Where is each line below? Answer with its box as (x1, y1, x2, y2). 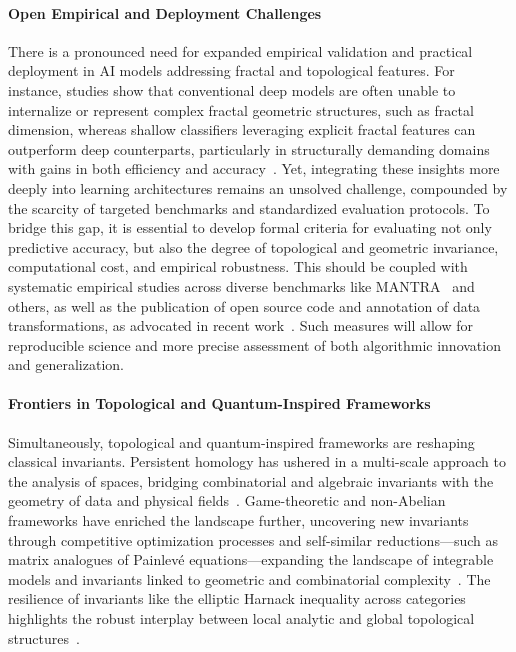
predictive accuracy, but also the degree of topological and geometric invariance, (8, 236, 499, 257)
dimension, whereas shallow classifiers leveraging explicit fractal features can (8, 119, 476, 140)
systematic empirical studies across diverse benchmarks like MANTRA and (8, 275, 475, 296)
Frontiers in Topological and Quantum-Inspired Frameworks (8, 393, 431, 414)
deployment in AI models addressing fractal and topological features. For (8, 60, 455, 81)
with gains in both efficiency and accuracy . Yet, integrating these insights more (8, 158, 500, 179)
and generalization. (8, 354, 124, 375)
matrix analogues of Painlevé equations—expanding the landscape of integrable (8, 549, 494, 570)
